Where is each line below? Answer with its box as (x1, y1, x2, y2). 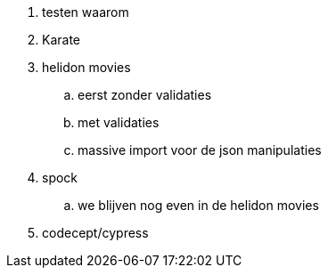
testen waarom (42, 4, 129, 20)
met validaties (78, 115, 160, 130)
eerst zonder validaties (78, 87, 212, 102)
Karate (42, 32, 81, 47)
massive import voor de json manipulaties (78, 142, 322, 158)
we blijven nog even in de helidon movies (78, 198, 319, 213)
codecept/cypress (42, 225, 149, 240)
